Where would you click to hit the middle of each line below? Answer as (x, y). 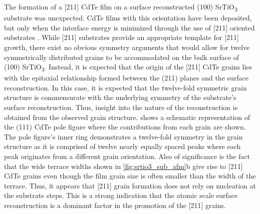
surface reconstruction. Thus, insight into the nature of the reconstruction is (121, 107)
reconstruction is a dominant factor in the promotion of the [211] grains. (115, 205)
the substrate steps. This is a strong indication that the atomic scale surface (121, 195)
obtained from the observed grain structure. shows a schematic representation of (127, 117)
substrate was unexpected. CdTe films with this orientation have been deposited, (128, 18)
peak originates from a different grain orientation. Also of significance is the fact (127, 156)
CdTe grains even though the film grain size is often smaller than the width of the (130, 176)
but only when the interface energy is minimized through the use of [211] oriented (129, 27)
